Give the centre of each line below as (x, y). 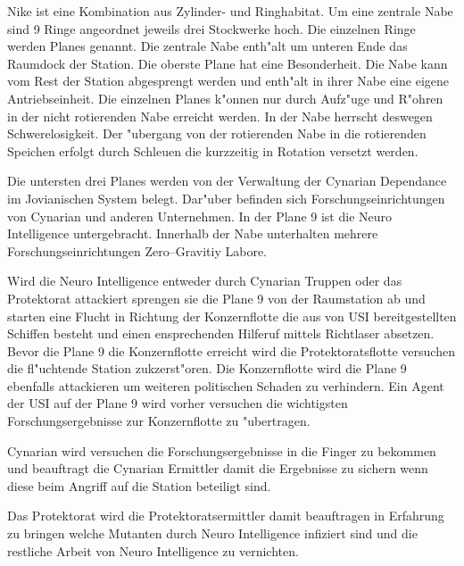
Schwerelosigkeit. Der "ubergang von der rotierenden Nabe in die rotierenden (217, 133)
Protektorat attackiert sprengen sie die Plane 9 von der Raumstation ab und (216, 298)
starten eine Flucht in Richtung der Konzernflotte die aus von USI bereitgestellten (232, 316)
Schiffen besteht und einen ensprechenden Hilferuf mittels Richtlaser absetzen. (221, 333)
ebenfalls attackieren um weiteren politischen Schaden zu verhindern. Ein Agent (226, 385)
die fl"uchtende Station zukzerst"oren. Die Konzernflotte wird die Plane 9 (207, 368)
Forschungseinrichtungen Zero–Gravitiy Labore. (137, 250)
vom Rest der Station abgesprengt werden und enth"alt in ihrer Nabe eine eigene (228, 81)
